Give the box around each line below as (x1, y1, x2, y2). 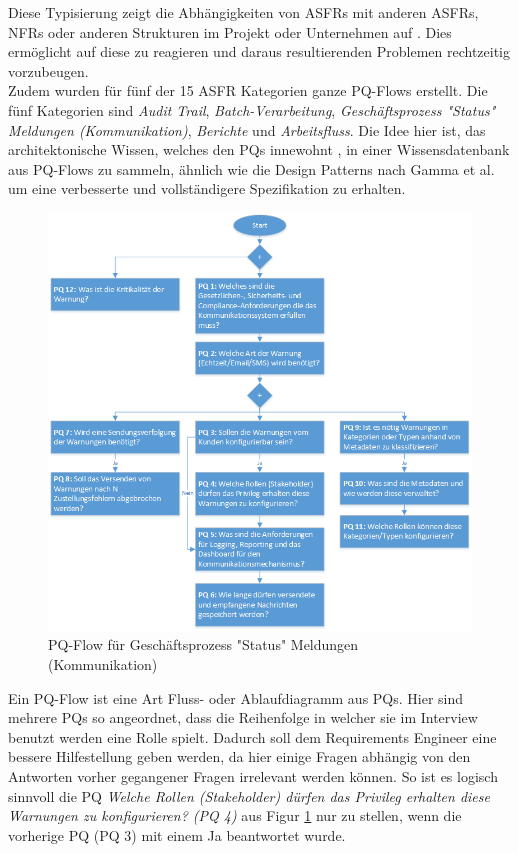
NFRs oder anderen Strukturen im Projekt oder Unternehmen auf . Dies (8, 21, 452, 42)
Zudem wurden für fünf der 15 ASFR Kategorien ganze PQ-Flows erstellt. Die (8, 80, 488, 101)
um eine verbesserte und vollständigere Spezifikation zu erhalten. (8, 178, 406, 199)
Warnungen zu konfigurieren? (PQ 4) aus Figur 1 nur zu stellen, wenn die (8, 805, 462, 826)
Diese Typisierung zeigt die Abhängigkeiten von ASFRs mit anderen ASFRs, (8, 2, 479, 22)
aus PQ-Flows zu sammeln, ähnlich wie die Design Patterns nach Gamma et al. (8, 158, 495, 179)
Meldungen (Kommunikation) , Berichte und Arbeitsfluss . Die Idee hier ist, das (8, 119, 486, 140)
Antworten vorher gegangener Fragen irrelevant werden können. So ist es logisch (8, 765, 498, 786)
